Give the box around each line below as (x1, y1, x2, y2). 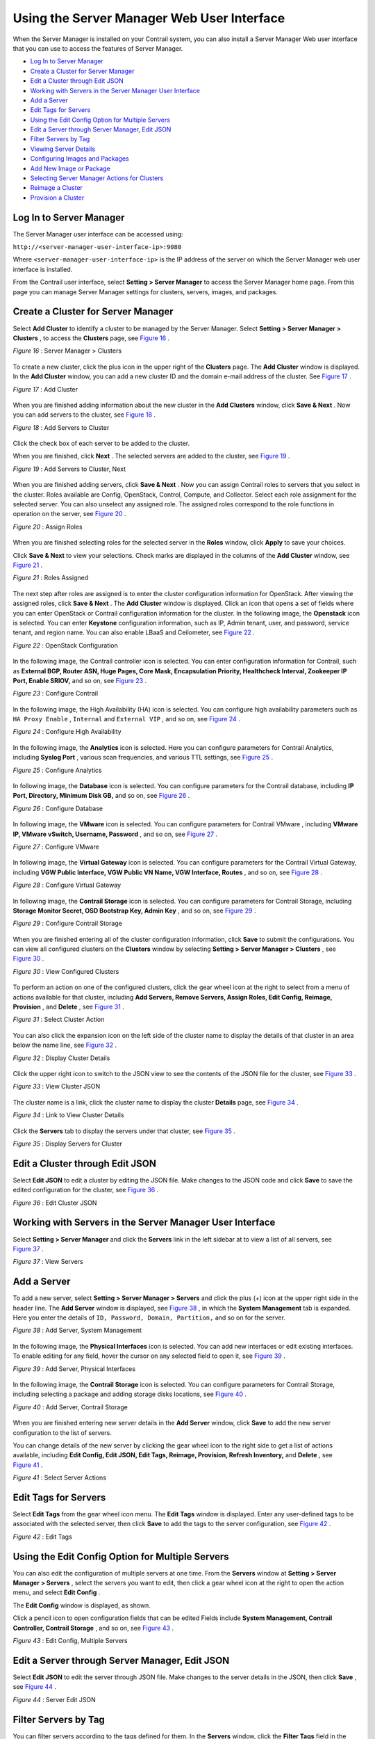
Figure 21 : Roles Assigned (12, 574, 89, 582)
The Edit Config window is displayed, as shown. (12, 1601, 151, 1610)
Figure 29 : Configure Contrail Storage (12, 919, 123, 928)
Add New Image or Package (30, 164, 110, 173)
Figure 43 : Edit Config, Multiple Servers (12, 1637, 128, 1645)
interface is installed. (12, 265, 73, 273)
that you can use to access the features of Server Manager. (12, 44, 183, 52)
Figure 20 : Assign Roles (12, 522, 83, 531)
